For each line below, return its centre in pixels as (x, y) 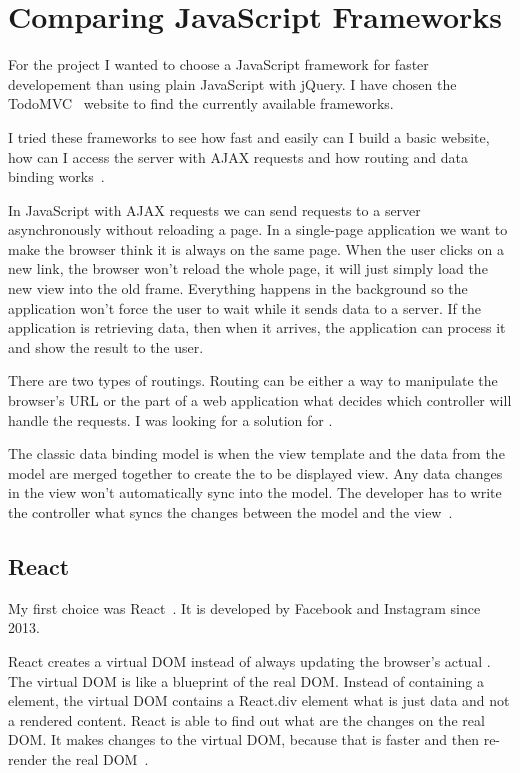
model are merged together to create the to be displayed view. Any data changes (255, 472)
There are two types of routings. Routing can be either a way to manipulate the (253, 380)
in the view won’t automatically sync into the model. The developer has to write (255, 492)
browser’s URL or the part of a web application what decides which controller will (260, 400)
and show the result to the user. (106, 346)
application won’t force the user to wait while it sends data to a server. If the (244, 307)
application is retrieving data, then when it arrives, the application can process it (257, 327)
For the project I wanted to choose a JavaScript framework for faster (218, 64)
